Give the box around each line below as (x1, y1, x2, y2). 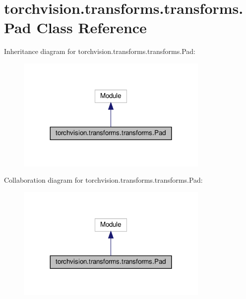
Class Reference (36, 17, 147, 38)
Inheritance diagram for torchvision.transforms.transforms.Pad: (4, 46, 195, 56)
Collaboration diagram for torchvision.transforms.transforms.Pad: (4, 175, 203, 185)
